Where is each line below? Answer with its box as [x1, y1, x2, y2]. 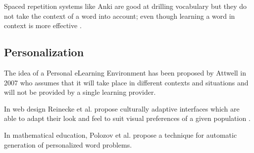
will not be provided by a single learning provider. [4, 87, 156, 97]
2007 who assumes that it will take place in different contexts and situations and [4, 77, 249, 87]
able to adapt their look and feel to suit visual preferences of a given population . [4, 113, 251, 123]
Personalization [4, 44, 84, 60]
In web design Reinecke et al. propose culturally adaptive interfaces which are [4, 103, 240, 114]
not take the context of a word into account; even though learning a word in [4, 10, 235, 21]
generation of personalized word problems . [4, 139, 132, 150]
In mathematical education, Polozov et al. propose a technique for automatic [4, 129, 237, 140]
